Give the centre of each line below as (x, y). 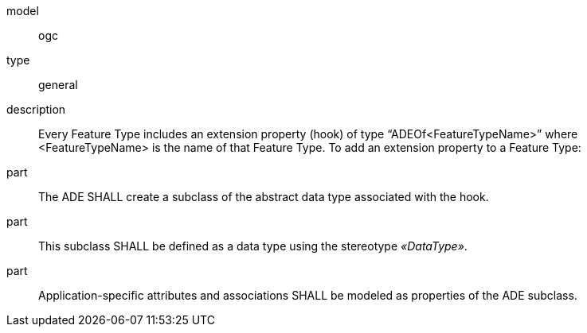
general (58, 85)
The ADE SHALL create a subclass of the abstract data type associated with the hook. (264, 197)
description (36, 109)
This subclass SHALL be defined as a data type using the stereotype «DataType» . (253, 246)
